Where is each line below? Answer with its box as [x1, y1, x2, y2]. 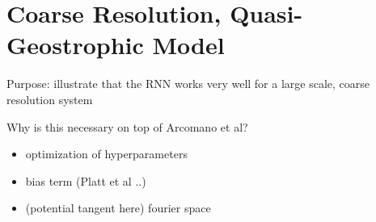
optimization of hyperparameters [25, 145, 188, 162]
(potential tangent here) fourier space [25, 199, 211, 216]
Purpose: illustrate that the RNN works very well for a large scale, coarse [6, 75, 370, 92]
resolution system [6, 90, 93, 107]
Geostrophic [6, 28, 144, 61]
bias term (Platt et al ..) [25, 172, 146, 189]
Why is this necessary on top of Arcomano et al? [6, 118, 248, 135]
